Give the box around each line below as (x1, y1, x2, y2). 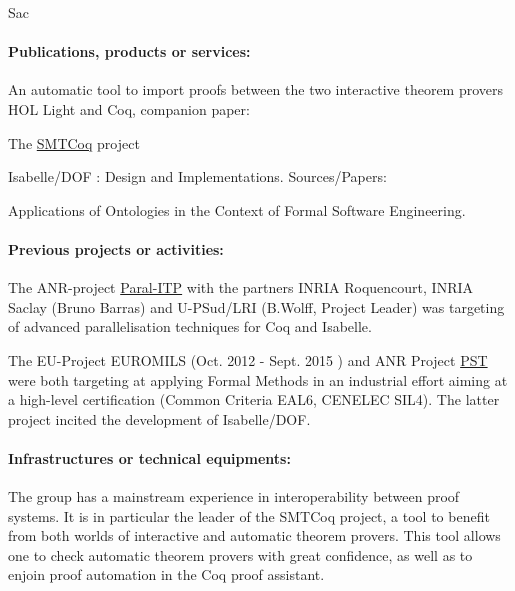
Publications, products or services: (8, 41, 251, 62)
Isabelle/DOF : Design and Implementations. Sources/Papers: (8, 166, 387, 187)
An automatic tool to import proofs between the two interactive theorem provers (8, 79, 504, 100)
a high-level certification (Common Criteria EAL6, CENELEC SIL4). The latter (8, 389, 500, 410)
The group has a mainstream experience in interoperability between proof (8, 486, 460, 507)
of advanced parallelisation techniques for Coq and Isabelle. (8, 316, 372, 337)
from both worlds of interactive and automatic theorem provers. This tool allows (8, 525, 501, 546)
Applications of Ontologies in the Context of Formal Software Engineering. (8, 199, 466, 220)
